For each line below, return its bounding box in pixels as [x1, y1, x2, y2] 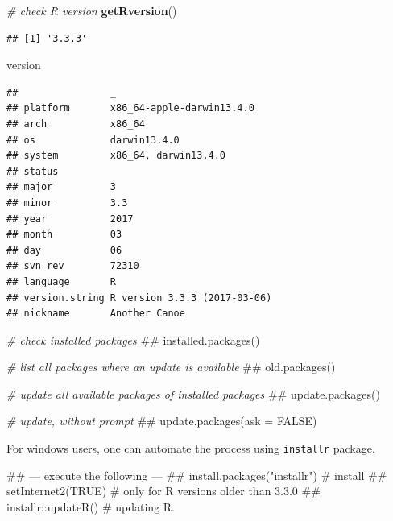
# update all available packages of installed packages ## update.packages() [6, 385, 380, 402]
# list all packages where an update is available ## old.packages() [6, 358, 336, 375]
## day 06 [6, 244, 122, 256]
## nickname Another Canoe [6, 308, 185, 320]
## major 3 [6, 181, 117, 193]
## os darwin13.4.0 [6, 134, 180, 146]
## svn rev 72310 [6, 260, 139, 272]
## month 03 [6, 229, 122, 241]
